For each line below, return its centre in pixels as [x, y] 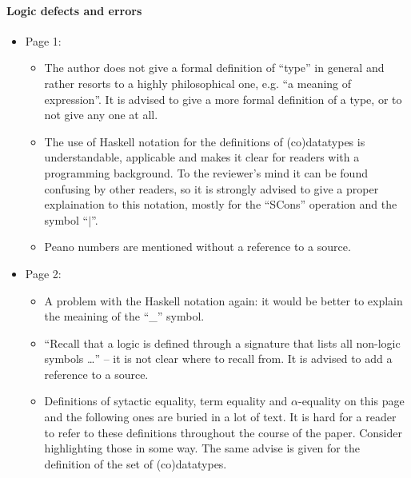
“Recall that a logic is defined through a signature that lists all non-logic [222, 343]
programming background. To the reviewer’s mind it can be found [206, 172]
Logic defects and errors [74, 10]
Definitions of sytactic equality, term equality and [166, 401]
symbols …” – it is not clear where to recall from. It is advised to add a [218, 358]
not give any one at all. [101, 115]
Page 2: [43, 273]
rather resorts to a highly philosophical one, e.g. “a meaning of [198, 83]
